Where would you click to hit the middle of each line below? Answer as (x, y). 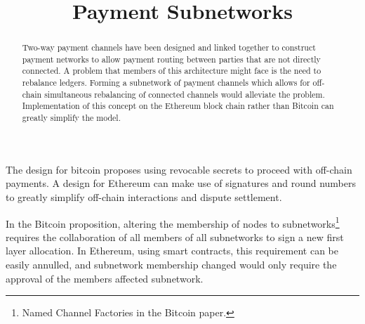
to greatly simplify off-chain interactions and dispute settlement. (144, 196)
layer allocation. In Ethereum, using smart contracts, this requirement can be (172, 251)
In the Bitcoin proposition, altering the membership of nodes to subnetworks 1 (173, 222)
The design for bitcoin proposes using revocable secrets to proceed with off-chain (179, 169)
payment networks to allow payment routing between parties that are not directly (171, 59)
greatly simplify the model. (71, 118)
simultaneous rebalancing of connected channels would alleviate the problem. (185, 94)
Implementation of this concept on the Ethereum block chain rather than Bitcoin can (178, 106)
